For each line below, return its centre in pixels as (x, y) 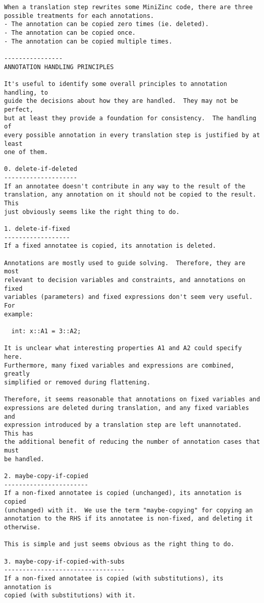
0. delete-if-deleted (41, 169)
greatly (17, 374)
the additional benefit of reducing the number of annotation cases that (132, 442)
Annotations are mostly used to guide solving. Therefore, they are (125, 263)
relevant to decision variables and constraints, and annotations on (125, 280)
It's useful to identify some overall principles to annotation (116, 84)
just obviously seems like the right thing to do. (92, 212)
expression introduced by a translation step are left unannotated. (123, 425)
